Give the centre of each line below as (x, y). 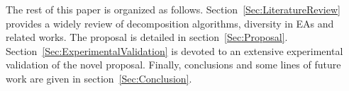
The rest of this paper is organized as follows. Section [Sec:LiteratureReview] (173, 9)
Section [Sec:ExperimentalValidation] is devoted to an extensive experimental (174, 50)
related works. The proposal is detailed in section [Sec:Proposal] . (147, 37)
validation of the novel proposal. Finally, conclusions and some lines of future (173, 65)
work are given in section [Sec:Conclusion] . (99, 78)
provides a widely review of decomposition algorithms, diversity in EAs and (170, 23)
